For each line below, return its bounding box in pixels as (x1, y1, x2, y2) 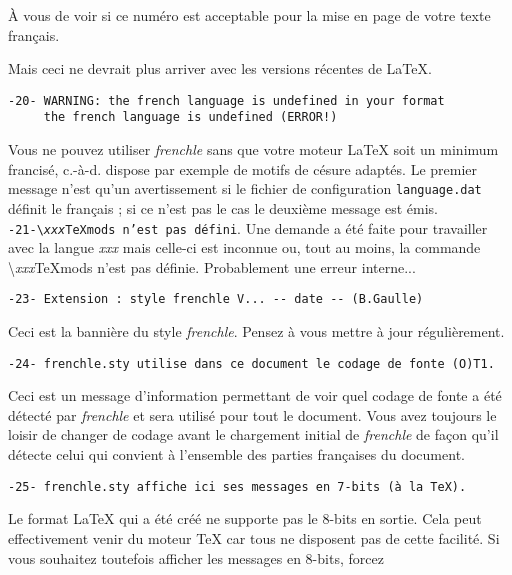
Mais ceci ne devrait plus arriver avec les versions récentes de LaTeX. (8, 58, 432, 79)
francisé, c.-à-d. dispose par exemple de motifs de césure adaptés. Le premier (8, 158, 478, 179)
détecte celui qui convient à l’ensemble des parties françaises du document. (8, 444, 465, 465)
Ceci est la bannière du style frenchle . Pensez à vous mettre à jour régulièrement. (8, 321, 505, 342)
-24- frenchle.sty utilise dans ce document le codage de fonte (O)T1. (8, 356, 495, 371)
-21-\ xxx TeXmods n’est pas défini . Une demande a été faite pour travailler (8, 217, 488, 238)
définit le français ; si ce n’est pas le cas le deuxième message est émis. (8, 197, 438, 218)
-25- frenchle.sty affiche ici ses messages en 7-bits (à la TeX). (8, 479, 467, 494)
